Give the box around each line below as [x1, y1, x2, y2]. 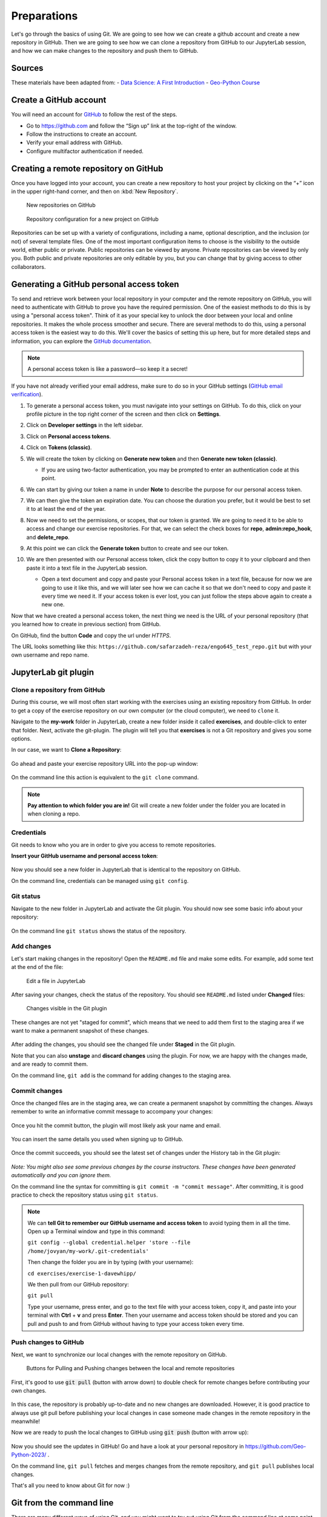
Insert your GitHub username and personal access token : [11, 852, 159, 859]
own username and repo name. [11, 651, 89, 658]
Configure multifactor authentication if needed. [26, 147, 144, 155]
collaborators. [11, 263, 46, 270]
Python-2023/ [11, 1451, 47, 1459]
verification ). [11, 391, 43, 398]
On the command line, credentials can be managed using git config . [11, 877, 189, 884]
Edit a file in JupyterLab [26, 977, 86, 984]
